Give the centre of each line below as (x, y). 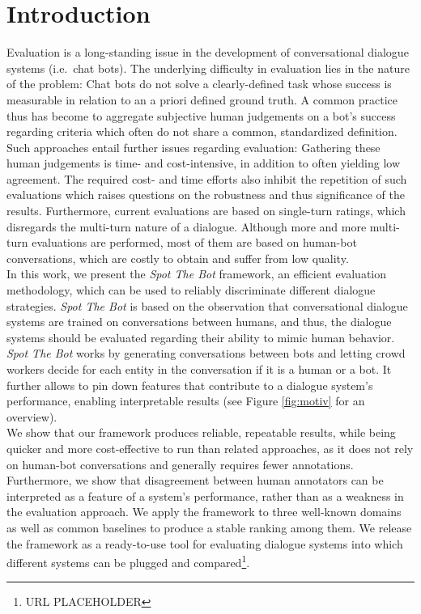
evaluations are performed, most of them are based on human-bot (194, 242)
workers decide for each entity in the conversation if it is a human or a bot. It (199, 369)
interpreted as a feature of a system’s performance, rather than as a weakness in (205, 495)
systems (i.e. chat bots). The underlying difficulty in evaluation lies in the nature (208, 68)
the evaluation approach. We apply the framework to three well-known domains (204, 512)
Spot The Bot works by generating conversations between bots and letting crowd (206, 353)
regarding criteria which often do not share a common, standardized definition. (202, 131)
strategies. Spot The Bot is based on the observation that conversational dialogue (207, 305)
